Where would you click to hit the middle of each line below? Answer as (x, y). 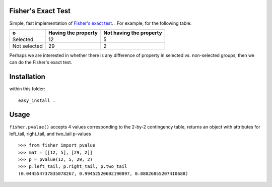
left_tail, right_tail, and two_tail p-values (50, 134)
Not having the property (133, 33)
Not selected (27, 46)
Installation (27, 77)
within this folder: (27, 89)
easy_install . (37, 100)
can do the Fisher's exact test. (41, 63)
